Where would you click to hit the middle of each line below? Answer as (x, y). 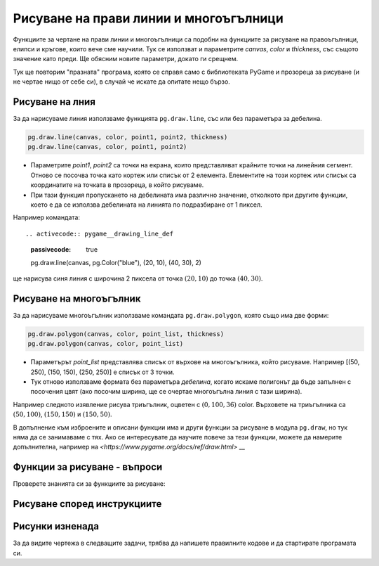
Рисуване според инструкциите (87, 504)
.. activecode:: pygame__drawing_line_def (100, 233)
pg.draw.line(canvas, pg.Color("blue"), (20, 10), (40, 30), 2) (116, 262)
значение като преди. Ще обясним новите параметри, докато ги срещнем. (126, 59)
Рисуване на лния (54, 102)
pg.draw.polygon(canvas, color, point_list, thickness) (126, 334)
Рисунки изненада (56, 526)
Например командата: (47, 217)
